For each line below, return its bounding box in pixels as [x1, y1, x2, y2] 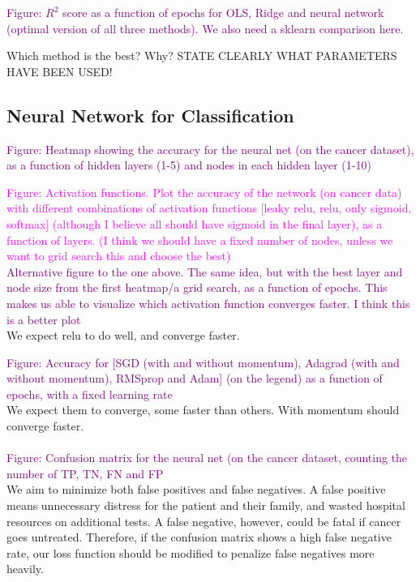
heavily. [6, 560, 44, 577]
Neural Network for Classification [6, 102, 294, 127]
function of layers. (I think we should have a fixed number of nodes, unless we [6, 231, 393, 248]
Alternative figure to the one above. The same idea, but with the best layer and [6, 263, 403, 280]
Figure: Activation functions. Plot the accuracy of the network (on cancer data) [6, 183, 402, 200]
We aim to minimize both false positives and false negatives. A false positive [6, 481, 386, 498]
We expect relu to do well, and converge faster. [6, 327, 240, 344]
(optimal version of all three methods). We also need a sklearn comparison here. [6, 19, 404, 36]
